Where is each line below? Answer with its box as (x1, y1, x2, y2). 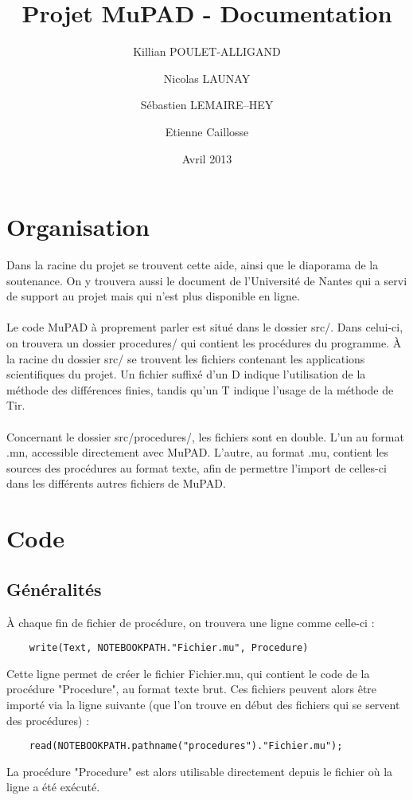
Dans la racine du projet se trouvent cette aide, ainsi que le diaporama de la (6, 257, 379, 273)
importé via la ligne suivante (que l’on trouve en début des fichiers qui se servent (6, 696, 400, 712)
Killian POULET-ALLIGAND (133, 43, 281, 60)
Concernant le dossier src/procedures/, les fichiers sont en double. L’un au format (6, 428, 404, 445)
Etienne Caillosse (165, 123, 249, 139)
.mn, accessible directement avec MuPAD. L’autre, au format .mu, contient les (6, 444, 389, 461)
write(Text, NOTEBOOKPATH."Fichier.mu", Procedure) (29, 642, 309, 654)
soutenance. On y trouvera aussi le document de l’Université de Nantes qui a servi (6, 272, 407, 288)
